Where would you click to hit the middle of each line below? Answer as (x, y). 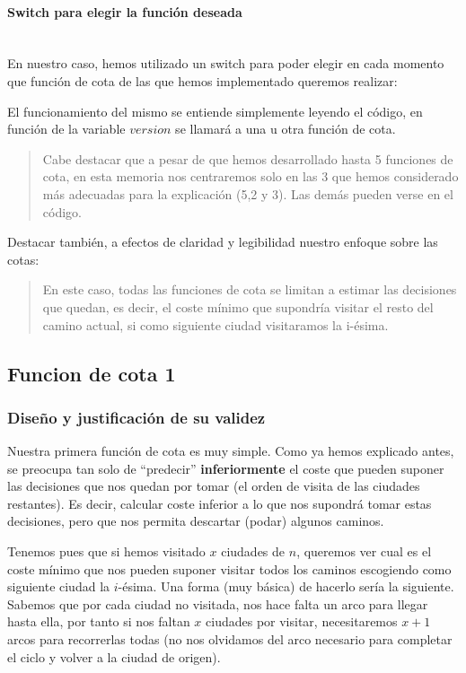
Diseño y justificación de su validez (136, 417)
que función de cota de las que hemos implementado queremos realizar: (202, 80)
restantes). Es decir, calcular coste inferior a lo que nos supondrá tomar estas (220, 503)
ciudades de (253, 551)
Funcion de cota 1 (92, 373)
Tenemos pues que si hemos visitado (106, 551)
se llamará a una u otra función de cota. (286, 129)
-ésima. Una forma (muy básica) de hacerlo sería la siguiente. (286, 586)
